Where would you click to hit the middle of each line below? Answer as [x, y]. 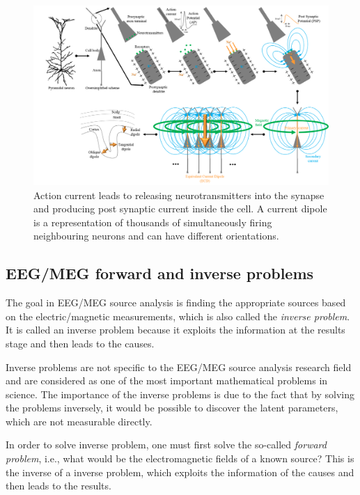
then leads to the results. [58, 486]
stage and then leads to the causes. [80, 343]
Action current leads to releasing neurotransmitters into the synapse [179, 195]
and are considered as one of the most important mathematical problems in [167, 380]
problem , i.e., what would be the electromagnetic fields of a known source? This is [180, 458]
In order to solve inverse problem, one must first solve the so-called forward [166, 445]
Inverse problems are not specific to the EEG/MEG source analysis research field [179, 367]
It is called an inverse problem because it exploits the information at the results [175, 330]
